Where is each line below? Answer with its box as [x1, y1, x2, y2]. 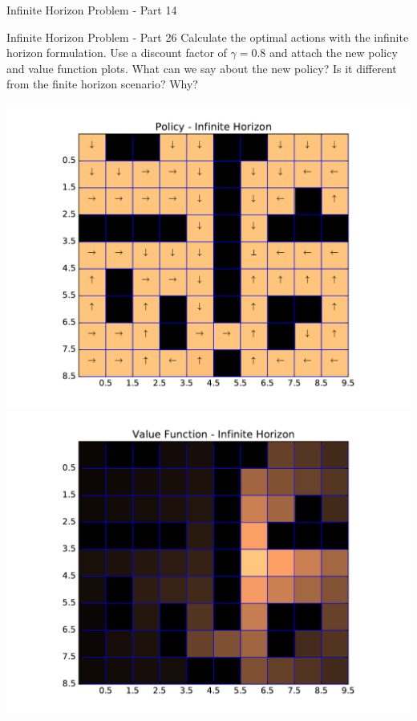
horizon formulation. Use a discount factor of [6, 44, 227, 61]
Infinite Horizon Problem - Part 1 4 [6, 2, 177, 18]
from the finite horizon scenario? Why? [6, 75, 198, 92]
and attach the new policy [269, 44, 398, 61]
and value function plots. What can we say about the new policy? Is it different [6, 59, 397, 76]
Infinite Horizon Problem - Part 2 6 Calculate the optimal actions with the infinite [6, 28, 409, 45]
